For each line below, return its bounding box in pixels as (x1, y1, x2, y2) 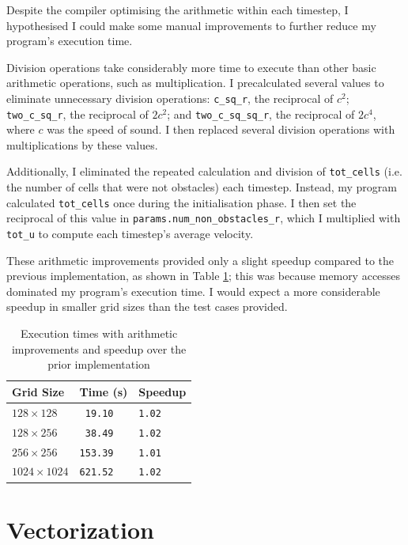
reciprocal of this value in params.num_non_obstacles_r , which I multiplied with (6, 210, 401, 226)
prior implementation (47, 356, 150, 373)
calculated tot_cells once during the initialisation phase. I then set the (6, 194, 357, 210)
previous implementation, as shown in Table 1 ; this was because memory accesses (6, 267, 401, 284)
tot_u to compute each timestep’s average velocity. (6, 225, 254, 242)
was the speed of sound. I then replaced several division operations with (47, 121, 395, 138)
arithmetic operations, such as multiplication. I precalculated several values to (6, 74, 384, 91)
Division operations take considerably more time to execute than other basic (6, 59, 376, 75)
